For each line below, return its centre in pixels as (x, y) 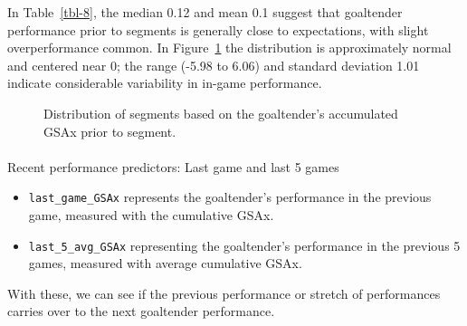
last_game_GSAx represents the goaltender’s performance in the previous (230, 197)
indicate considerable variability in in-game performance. (165, 83)
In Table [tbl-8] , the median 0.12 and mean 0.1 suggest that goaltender (205, 12)
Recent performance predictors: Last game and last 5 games (173, 166)
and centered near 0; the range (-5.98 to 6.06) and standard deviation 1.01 (214, 65)
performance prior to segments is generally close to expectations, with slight (218, 29)
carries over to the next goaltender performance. (141, 311)
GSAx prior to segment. (110, 131)
